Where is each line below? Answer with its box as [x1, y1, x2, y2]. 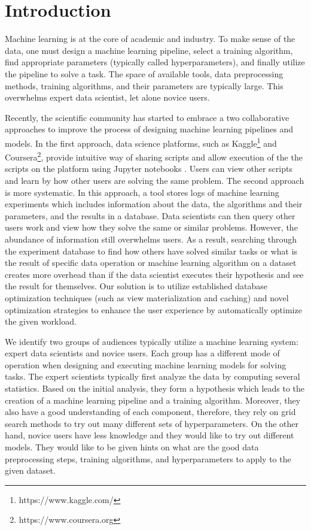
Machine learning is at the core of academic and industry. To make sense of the [5, 32, 295, 45]
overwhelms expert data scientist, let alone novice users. [5, 91, 210, 104]
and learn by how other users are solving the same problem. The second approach [5, 174, 304, 186]
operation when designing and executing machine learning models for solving [5, 358, 286, 371]
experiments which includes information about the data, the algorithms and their [5, 198, 303, 210]
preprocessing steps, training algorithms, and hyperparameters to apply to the [5, 452, 291, 465]
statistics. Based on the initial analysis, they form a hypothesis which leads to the [5, 382, 305, 395]
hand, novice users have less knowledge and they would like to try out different [5, 429, 294, 441]
